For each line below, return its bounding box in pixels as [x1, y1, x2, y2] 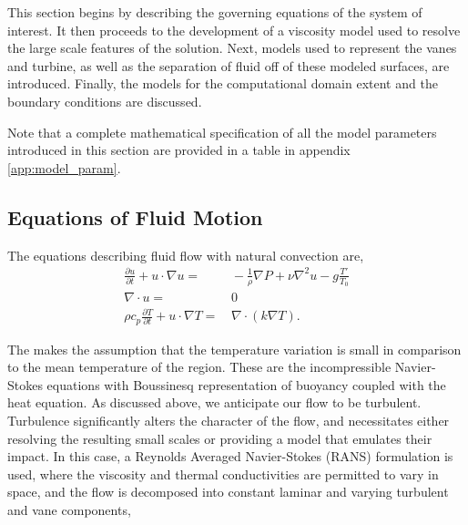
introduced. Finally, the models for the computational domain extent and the [7, 74, 438, 93]
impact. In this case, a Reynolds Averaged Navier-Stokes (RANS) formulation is [7, 447, 453, 466]
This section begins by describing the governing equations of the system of [7, 3, 422, 21]
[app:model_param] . [7, 158, 121, 177]
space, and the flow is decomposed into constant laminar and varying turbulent [7, 482, 449, 501]
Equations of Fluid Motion [7, 202, 263, 231]
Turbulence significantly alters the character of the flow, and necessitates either [7, 410, 450, 429]
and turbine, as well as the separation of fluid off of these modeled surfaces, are [7, 56, 450, 75]
